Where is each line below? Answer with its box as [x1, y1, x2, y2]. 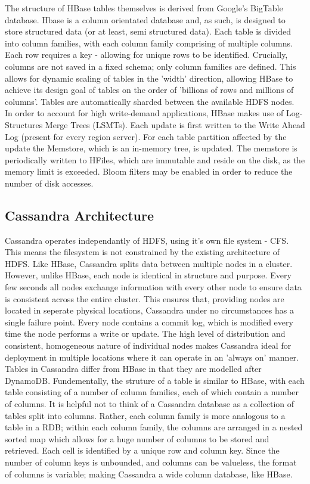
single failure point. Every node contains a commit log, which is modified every [5, 315, 293, 328]
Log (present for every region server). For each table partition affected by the [5, 130, 287, 142]
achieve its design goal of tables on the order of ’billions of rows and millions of [5, 83, 294, 96]
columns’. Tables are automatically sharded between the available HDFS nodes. [5, 95, 294, 107]
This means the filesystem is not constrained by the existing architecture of [5, 246, 280, 258]
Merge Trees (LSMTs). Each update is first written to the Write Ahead [45, 118, 305, 131]
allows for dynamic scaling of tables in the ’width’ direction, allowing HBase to [5, 72, 293, 84]
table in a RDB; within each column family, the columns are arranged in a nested [5, 421, 303, 433]
